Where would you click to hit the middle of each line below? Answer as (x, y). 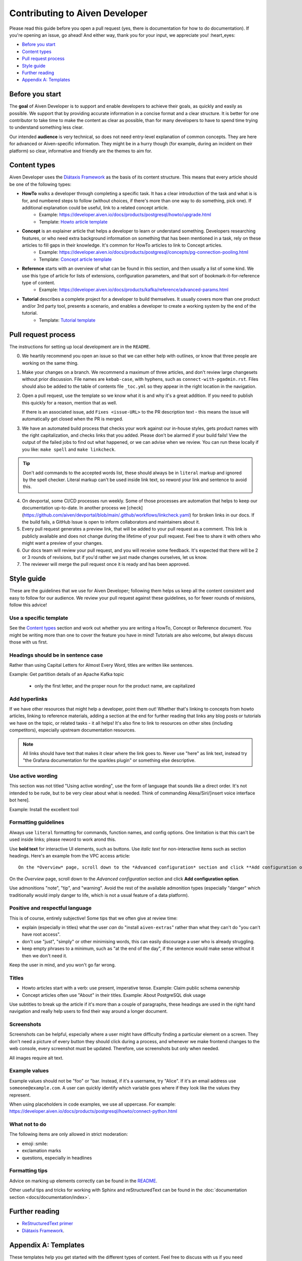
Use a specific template (39, 618)
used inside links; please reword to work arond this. (63, 839)
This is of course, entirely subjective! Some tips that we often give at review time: (94, 918)
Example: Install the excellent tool (44, 809)
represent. (20, 1095)
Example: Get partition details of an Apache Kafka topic (67, 674)
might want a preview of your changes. (62, 543)
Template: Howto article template (73, 221)
